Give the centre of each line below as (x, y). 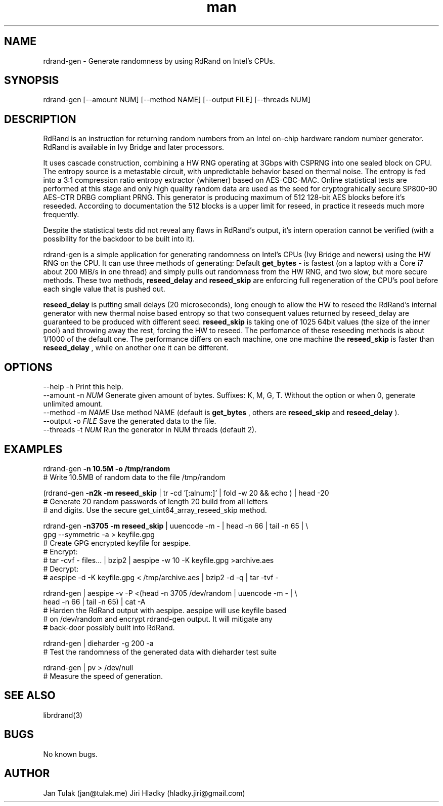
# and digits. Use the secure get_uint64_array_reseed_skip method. (155, 510)
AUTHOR (27, 774)
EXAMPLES (33, 449)
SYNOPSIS (32, 80)
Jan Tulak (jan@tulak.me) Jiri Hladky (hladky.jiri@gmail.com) (144, 793)
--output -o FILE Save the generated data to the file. (130, 421)
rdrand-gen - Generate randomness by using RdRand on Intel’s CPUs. (159, 61)
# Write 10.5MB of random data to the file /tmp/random (134, 477)
